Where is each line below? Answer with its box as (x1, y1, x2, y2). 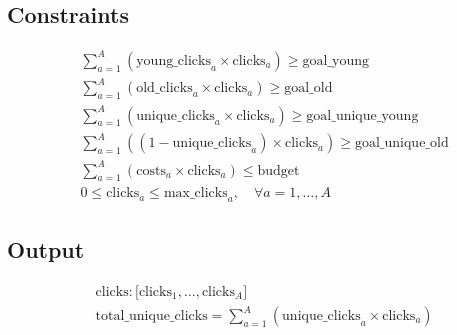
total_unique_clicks (95, 309, 208, 324)
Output (7, 233, 85, 264)
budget (257, 163, 300, 178)
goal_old (284, 81, 333, 96)
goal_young (302, 53, 369, 68)
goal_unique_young (306, 108, 419, 123)
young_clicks (136, 53, 211, 68)
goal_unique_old (354, 136, 449, 151)
